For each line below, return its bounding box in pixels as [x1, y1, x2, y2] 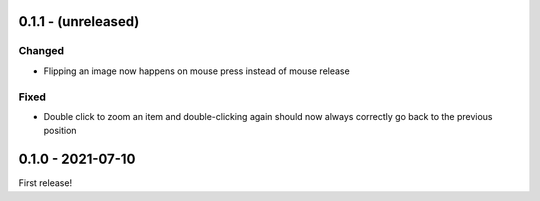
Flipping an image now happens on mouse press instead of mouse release [43, 65, 350, 77]
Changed [18, 44, 65, 58]
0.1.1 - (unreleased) [18, 13, 140, 30]
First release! [18, 177, 73, 189]
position [43, 125, 77, 137]
